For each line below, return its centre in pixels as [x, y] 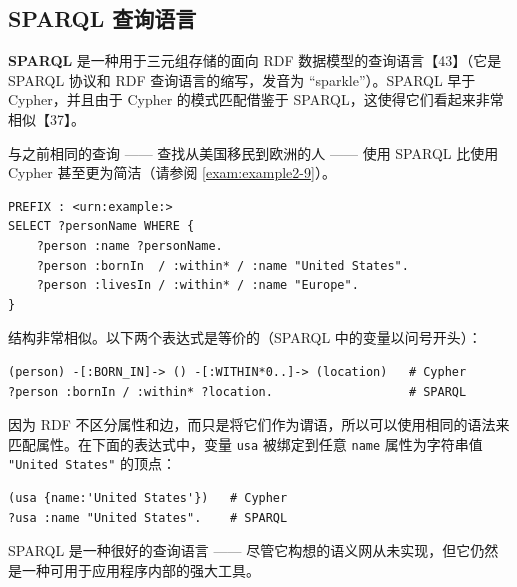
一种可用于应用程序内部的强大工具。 [140, 569]
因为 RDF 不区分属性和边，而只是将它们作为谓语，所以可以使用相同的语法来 [259, 424]
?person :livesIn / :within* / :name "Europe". [197, 285]
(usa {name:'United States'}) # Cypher [148, 498]
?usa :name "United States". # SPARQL [148, 517]
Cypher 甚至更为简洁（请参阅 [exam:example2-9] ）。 [172, 172]
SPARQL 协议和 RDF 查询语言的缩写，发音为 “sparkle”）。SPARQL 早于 [242, 79]
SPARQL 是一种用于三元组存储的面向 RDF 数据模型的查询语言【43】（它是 [255, 60]
